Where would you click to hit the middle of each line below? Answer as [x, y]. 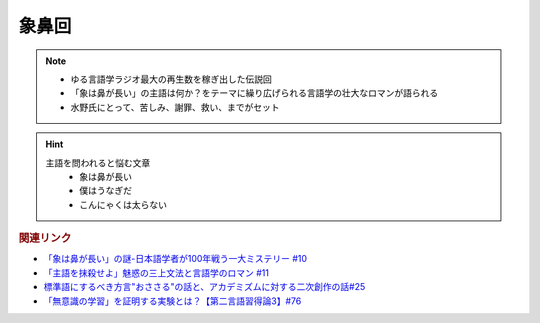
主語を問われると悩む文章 [98, 162]
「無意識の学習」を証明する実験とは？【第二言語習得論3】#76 [172, 301]
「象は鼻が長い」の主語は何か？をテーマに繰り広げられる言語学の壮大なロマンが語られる [254, 93]
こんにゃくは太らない [123, 204]
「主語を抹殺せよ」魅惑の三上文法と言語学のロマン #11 [156, 272]
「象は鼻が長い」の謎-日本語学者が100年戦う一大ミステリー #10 [175, 259]
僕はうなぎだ [105, 191]
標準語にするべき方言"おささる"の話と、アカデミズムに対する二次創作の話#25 [204, 287]
